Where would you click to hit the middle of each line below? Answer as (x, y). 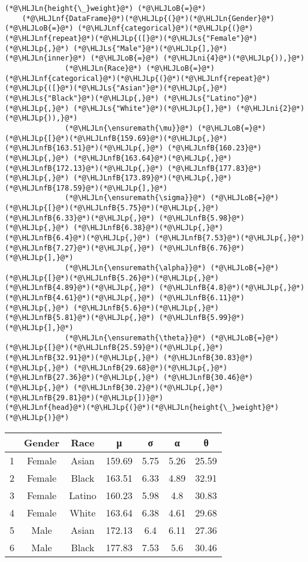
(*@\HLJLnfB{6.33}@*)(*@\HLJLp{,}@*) (80, 218)
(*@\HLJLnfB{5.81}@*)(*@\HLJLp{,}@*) (80, 318)
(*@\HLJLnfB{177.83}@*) (215, 168)
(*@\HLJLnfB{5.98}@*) (202, 218)
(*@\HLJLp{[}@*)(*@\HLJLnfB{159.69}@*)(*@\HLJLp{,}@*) (116, 138)
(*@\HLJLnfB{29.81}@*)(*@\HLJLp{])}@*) (84, 398)
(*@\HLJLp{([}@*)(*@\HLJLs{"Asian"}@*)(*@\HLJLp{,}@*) (116, 88)
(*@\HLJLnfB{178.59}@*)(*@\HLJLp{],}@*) (86, 188)
